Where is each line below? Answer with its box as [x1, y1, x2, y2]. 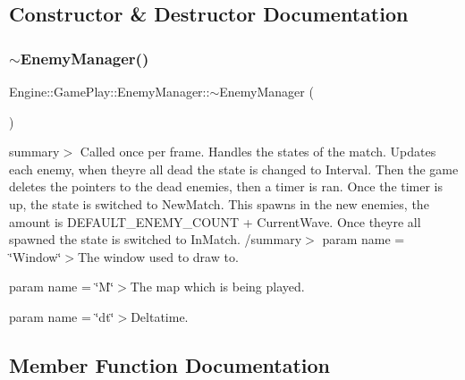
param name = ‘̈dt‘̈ [9, 307, 114, 325]
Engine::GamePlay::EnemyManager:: [9, 82, 210, 100]
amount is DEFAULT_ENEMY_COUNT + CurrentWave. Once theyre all [9, 212, 421, 231]
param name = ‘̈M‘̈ [9, 277, 114, 296]
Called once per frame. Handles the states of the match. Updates [80, 142, 436, 161]
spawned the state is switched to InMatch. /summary [9, 230, 302, 249]
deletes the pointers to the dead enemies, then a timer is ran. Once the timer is [9, 177, 444, 196]
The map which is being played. [130, 277, 305, 296]
